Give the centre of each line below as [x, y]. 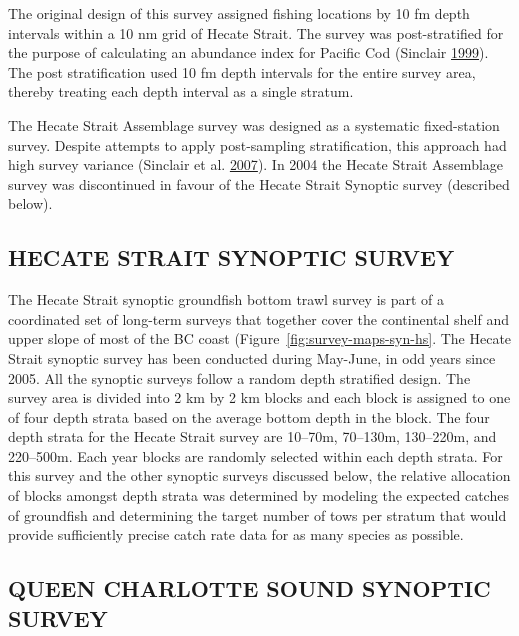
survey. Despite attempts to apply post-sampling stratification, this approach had [257, 144]
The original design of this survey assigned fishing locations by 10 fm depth [239, 13]
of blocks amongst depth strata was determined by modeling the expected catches [258, 495]
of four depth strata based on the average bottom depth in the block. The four [249, 416]
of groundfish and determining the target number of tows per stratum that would [257, 514]
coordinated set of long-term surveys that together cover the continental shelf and [258, 318]
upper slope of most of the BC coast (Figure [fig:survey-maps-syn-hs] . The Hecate [260, 338]
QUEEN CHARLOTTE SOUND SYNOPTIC [249, 588]
